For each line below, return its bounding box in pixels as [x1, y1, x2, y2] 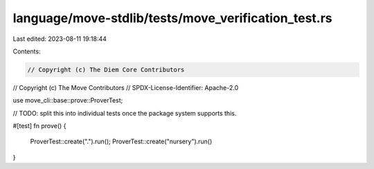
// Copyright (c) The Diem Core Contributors [27, 66, 185, 73]
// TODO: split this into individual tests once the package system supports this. [12, 109, 237, 117]
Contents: [12, 47, 41, 55]
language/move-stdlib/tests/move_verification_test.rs [12, 10, 332, 26]
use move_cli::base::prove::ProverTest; [12, 96, 123, 105]
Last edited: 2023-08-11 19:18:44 [12, 35, 107, 43]
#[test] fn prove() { [12, 122, 66, 130]
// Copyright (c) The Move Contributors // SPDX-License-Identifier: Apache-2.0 [12, 83, 239, 91]
